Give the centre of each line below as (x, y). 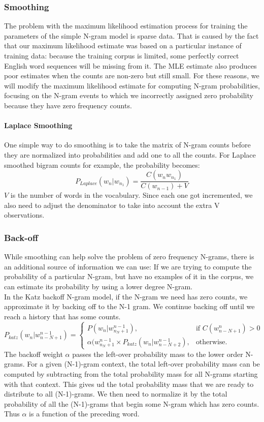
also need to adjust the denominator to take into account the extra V (112, 205)
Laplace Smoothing (38, 125)
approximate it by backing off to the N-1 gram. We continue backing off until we (129, 306)
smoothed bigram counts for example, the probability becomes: (102, 164)
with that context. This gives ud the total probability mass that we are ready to (129, 384)
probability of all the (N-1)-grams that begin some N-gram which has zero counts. (132, 403)
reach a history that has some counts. (62, 316)
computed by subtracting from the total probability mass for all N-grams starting (131, 374)
